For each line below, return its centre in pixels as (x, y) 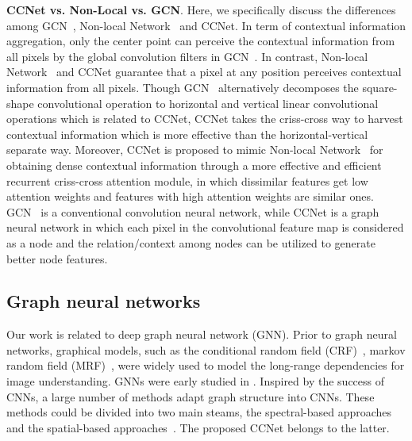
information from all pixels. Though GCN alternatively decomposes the (183, 87)
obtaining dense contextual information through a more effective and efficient (194, 165)
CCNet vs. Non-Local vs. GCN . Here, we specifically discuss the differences (201, 10)
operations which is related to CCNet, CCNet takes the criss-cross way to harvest (205, 119)
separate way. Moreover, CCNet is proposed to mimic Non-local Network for (195, 150)
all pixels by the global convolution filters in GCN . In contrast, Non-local (187, 56)
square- (380, 87)
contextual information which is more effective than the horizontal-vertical (187, 134)
